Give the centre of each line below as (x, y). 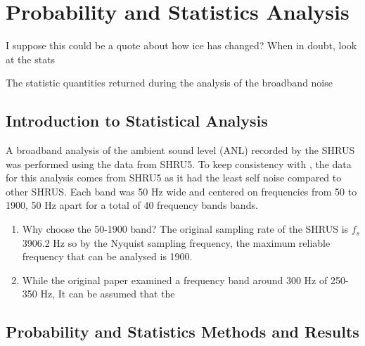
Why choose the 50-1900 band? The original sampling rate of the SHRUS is (185, 229)
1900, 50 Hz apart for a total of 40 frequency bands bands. (132, 205)
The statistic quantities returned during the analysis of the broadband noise (169, 83)
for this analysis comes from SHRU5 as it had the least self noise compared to (174, 178)
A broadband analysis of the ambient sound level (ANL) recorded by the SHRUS (180, 150)
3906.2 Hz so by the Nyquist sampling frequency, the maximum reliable (176, 242)
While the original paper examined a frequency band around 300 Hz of (175, 280)
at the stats (31, 59)
